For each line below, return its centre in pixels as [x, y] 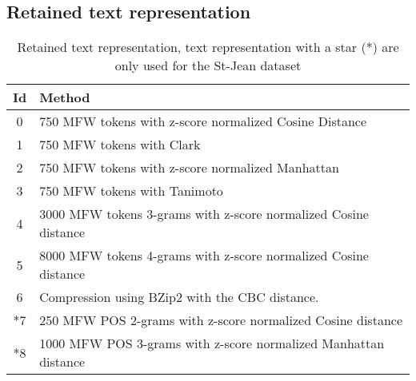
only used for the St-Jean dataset [208, 65]
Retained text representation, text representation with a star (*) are [208, 47]
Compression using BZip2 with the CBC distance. [179, 297]
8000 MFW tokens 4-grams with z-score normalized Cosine [204, 256]
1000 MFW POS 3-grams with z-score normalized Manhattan [212, 343]
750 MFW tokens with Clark [120, 145]
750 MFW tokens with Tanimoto [131, 191]
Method [65, 97]
